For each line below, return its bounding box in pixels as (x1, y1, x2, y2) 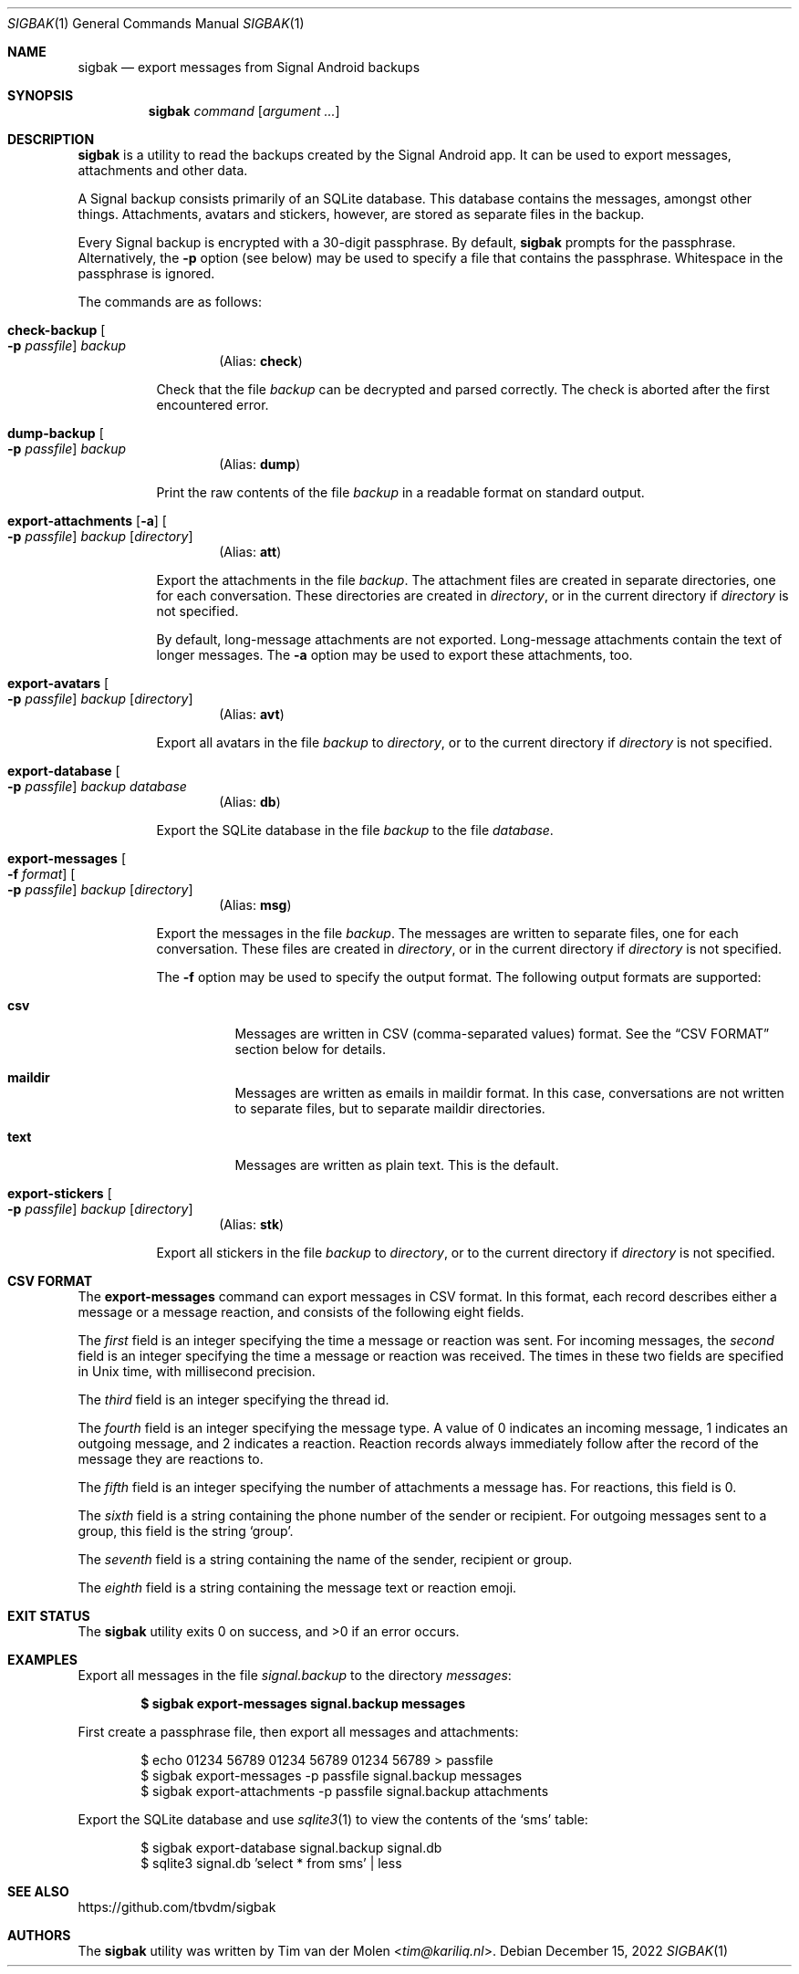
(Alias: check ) (219, 353, 303, 369)
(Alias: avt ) (219, 706, 285, 722)
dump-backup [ (7, 425, 104, 441)
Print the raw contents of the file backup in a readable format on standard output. (156, 485, 645, 500)
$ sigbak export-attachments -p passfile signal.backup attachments (140, 1783, 549, 1799)
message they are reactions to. (78, 1451, 264, 1467)
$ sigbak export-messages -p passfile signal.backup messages (140, 1768, 523, 1783)
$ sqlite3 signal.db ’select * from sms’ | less (140, 1855, 402, 1871)
